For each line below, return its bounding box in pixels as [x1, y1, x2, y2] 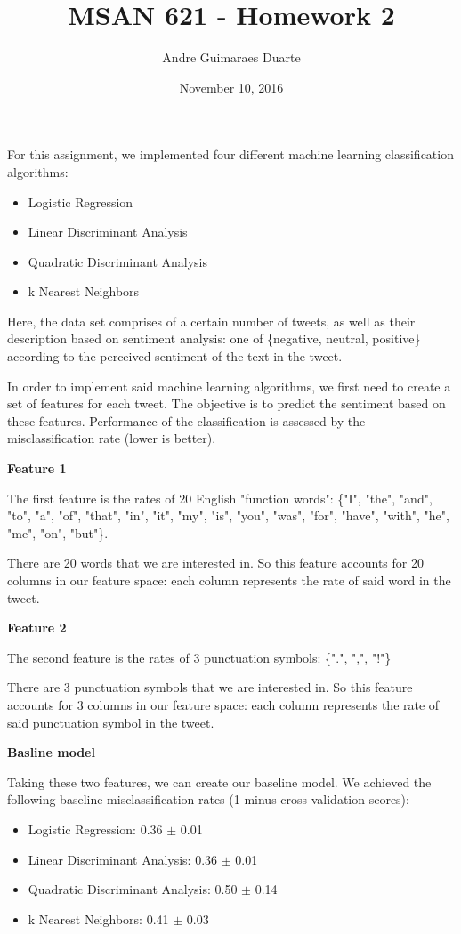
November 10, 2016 [179, 77, 284, 96]
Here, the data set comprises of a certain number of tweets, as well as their [7, 311, 416, 330]
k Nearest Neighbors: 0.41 [28, 909, 169, 928]
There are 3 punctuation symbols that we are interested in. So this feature [7, 678, 413, 696]
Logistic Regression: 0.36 [28, 819, 163, 838]
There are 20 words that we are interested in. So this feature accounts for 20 [7, 553, 424, 572]
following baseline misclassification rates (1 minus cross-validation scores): [7, 790, 409, 809]
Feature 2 [7, 618, 67, 637]
